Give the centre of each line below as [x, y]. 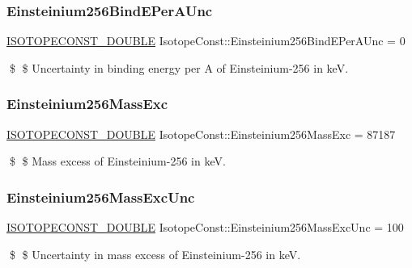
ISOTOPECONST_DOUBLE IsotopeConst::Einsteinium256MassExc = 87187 [201, 134]
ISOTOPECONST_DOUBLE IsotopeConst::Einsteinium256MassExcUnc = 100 [205, 227]
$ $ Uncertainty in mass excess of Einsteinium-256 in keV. [155, 254]
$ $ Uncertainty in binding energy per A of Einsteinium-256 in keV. [179, 67]
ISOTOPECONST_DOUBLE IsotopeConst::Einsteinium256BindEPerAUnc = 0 [206, 41]
